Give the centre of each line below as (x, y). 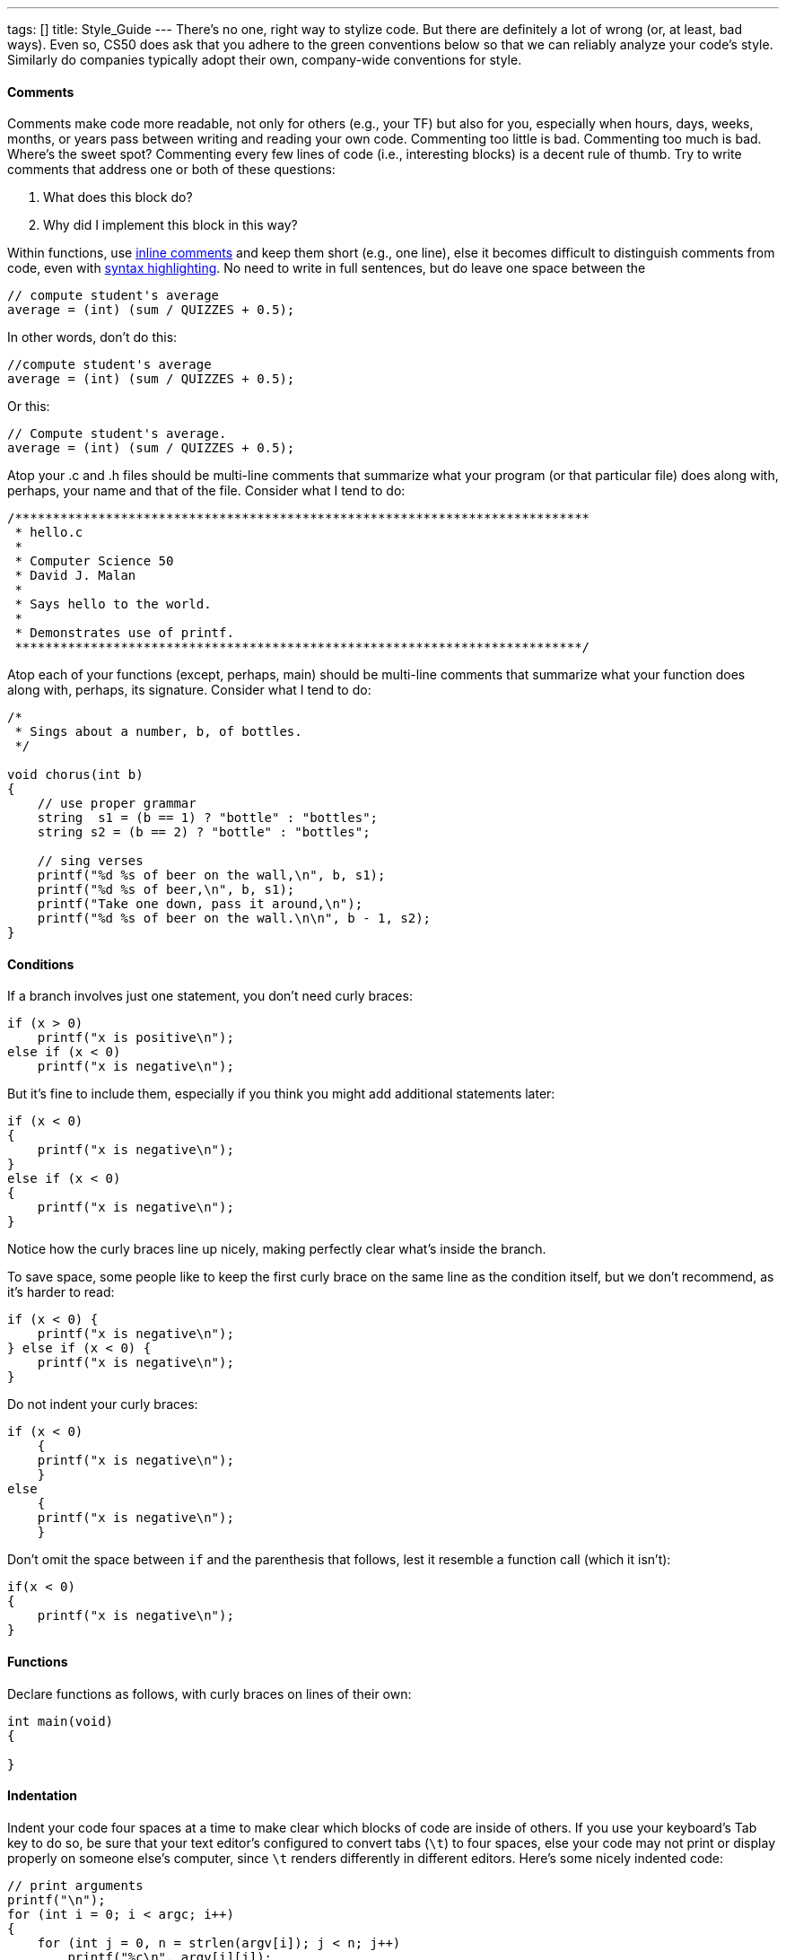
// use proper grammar (117, 804)
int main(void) (61, 1721)
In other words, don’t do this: (92, 337)
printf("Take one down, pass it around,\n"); (200, 904)
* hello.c (49, 533)
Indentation (43, 1796)
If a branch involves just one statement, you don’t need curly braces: (210, 996)
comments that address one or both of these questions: (171, 170)
